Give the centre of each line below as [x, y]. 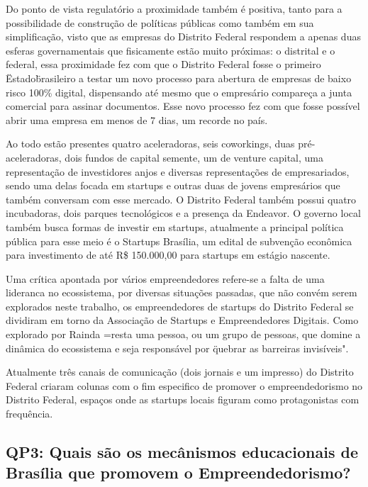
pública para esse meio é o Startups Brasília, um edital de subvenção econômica [179, 241]
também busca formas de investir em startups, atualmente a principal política [175, 226]
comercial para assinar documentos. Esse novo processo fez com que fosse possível [183, 106]
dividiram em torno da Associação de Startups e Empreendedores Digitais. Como [182, 320]
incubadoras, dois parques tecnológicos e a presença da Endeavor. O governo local [183, 213]
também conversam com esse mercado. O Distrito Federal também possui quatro [181, 199]
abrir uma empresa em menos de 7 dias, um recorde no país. [137, 119]
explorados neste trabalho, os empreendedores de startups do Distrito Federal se [180, 306]
